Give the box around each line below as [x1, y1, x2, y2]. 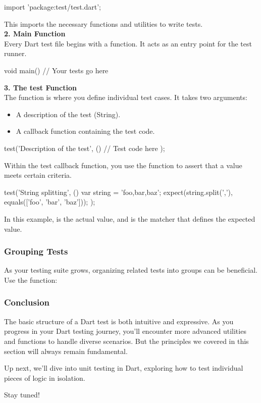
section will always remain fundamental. [4, 345, 128, 356]
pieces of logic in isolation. [4, 372, 85, 383]
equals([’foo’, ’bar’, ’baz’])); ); [4, 196, 95, 207]
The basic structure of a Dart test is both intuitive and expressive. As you [4, 316, 234, 326]
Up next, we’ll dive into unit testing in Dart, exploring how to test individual [4, 363, 243, 373]
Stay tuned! [4, 389, 40, 400]
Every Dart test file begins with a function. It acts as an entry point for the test [4, 38, 252, 48]
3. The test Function [4, 82, 77, 92]
